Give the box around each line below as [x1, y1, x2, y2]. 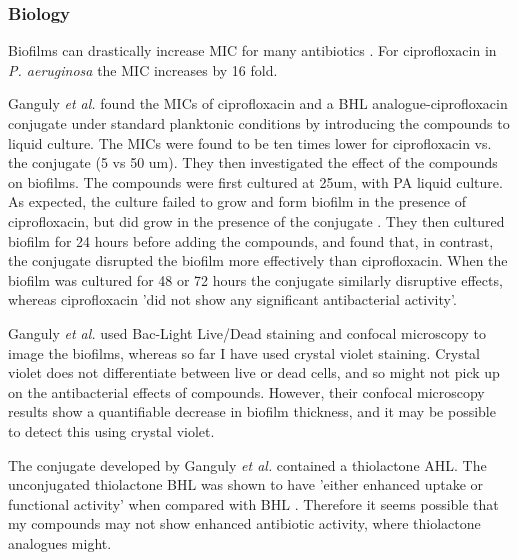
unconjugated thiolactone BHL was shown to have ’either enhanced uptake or [8, 474, 484, 495]
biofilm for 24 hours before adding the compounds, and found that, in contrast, [8, 230, 494, 251]
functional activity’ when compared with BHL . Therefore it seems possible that [8, 493, 499, 514]
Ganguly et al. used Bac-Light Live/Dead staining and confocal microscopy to [8, 322, 486, 343]
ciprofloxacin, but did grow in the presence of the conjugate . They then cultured [8, 210, 505, 231]
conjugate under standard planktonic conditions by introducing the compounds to [8, 113, 510, 133]
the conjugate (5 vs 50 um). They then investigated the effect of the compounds [8, 152, 498, 173]
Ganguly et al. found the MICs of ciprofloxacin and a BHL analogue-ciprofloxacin [8, 93, 508, 114]
